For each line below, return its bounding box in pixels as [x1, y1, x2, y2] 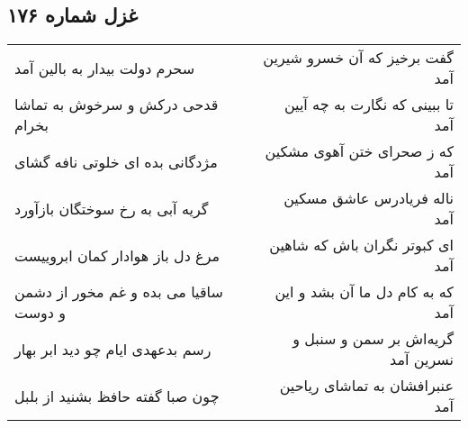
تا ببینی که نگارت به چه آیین [283, 94, 454, 115]
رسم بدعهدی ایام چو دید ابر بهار [14, 338, 211, 360]
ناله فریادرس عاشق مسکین [283, 187, 454, 209]
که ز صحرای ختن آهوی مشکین [265, 141, 454, 162]
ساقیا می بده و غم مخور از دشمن [14, 281, 223, 303]
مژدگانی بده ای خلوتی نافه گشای [14, 150, 218, 172]
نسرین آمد [390, 349, 454, 370]
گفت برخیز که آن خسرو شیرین [263, 47, 454, 68]
